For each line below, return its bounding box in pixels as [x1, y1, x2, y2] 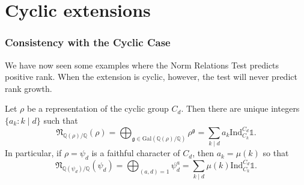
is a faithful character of [91, 147, 180, 159]
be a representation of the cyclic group [26, 102, 169, 115]
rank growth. [5, 82, 52, 94]
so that [263, 147, 289, 159]
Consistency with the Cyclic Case [5, 35, 171, 50]
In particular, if [5, 147, 62, 159]
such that [43, 114, 78, 126]
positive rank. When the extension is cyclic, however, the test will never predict [5, 70, 297, 83]
